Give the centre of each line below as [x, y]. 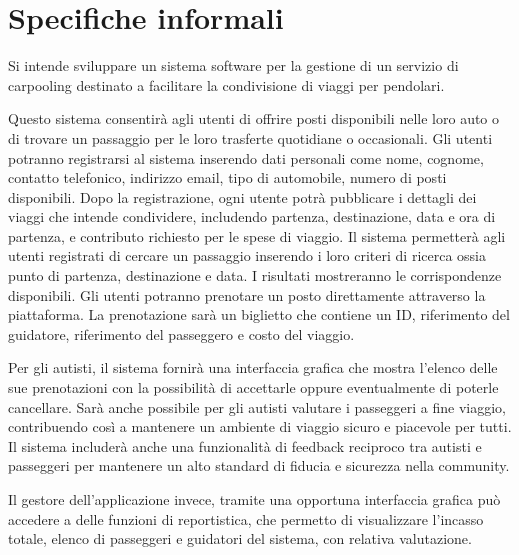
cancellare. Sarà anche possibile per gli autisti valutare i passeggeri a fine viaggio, [257, 406]
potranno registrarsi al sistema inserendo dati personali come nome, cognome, [246, 157]
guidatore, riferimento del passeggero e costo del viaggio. [181, 333]
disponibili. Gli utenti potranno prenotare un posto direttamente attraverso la [247, 294]
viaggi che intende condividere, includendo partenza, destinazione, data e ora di [252, 216]
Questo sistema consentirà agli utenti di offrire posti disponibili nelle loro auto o [254, 118]
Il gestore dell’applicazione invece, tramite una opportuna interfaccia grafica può [254, 499]
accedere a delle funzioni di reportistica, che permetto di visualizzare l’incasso [246, 518]
